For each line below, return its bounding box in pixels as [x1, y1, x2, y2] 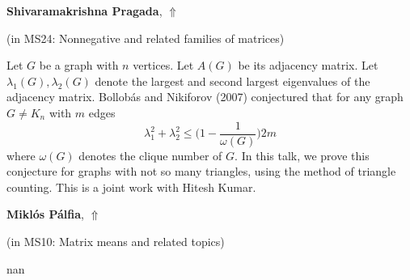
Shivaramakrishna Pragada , [6, 2, 163, 19]
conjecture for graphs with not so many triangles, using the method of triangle [6, 163, 396, 180]
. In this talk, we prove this [235, 146, 370, 163]
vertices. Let [133, 57, 194, 74]
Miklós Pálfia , [6, 206, 85, 223]
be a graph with [39, 57, 119, 74]
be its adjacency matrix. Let [238, 57, 378, 74]
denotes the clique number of [78, 146, 222, 163]
